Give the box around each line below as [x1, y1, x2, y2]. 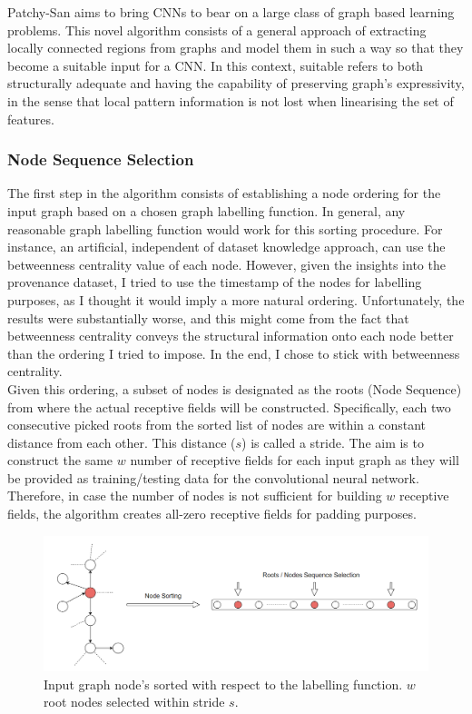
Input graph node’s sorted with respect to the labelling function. [44, 674, 403, 693]
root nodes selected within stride [44, 692, 225, 711]
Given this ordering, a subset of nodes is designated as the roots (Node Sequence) [7, 379, 462, 398]
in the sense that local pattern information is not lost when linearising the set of [7, 91, 454, 110]
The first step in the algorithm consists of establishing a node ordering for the [7, 183, 441, 203]
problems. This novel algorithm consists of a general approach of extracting [7, 20, 427, 39]
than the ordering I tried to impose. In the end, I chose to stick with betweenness [7, 343, 460, 362]
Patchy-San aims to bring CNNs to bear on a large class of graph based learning [7, 3, 455, 21]
